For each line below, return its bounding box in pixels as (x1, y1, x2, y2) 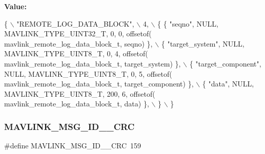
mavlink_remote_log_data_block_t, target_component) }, (4, 78, 194, 89)
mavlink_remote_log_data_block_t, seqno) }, (4, 38, 153, 49)
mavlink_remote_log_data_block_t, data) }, (4, 98, 149, 109)
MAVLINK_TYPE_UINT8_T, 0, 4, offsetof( (4, 48, 148, 59)
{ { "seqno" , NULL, (157, 18, 218, 29)
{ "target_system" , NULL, (161, 38, 244, 49)
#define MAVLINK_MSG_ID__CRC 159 (4, 140, 141, 151)
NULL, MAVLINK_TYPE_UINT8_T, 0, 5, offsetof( (4, 68, 172, 79)
